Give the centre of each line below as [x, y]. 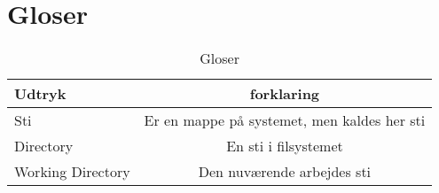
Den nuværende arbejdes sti [285, 172]
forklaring [285, 94]
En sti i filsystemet [285, 146]
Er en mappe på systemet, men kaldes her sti [285, 120]
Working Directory [72, 172]
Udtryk [40, 94]
